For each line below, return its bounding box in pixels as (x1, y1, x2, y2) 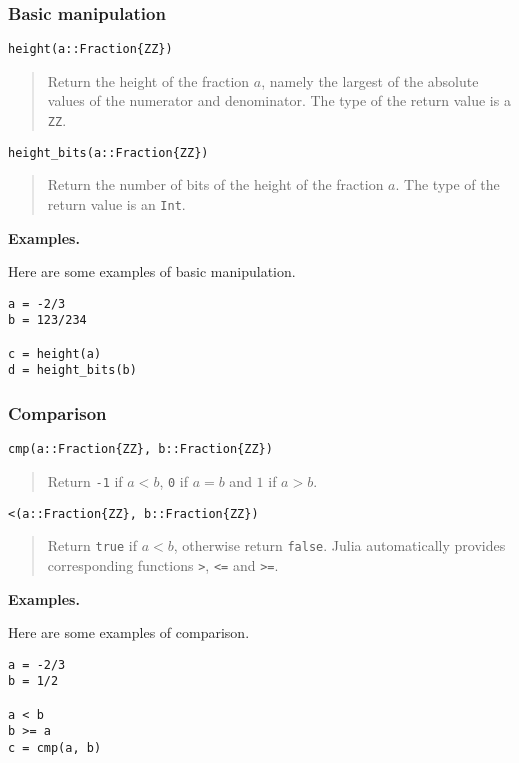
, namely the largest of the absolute (261, 70, 479, 91)
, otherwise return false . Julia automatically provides (173, 535, 506, 556)
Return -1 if (47, 470, 123, 491)
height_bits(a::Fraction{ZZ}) (8, 145, 209, 160)
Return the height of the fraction (47, 70, 250, 91)
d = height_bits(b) (8, 363, 137, 378)
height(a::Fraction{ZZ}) (8, 42, 173, 57)
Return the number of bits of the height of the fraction (47, 174, 384, 195)
